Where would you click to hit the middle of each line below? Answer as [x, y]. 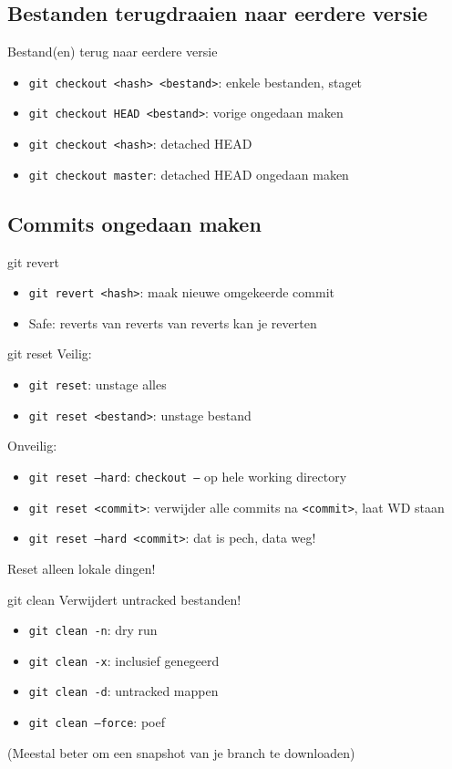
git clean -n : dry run [93, 630]
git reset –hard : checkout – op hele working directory [188, 476]
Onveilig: [32, 446]
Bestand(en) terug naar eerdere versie [113, 52]
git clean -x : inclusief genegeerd [124, 660]
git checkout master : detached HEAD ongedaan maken [189, 174]
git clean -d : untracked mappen [123, 691]
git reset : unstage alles [98, 384]
